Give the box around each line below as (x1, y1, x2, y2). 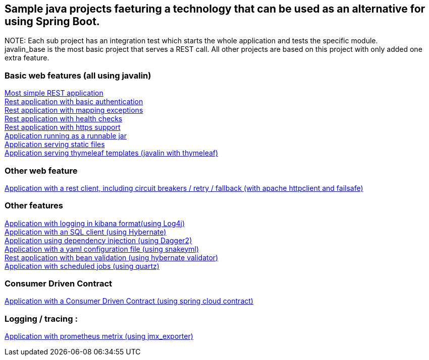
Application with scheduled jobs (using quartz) (5, 261, 159, 270)
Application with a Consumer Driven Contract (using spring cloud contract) (5, 297, 253, 306)
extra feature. (5, 53, 49, 62)
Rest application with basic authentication (5, 97, 143, 106)
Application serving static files (5, 140, 105, 149)
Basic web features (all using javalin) (5, 70, 151, 81)
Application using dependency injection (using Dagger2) (5, 236, 192, 245)
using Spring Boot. (5, 15, 100, 28)
